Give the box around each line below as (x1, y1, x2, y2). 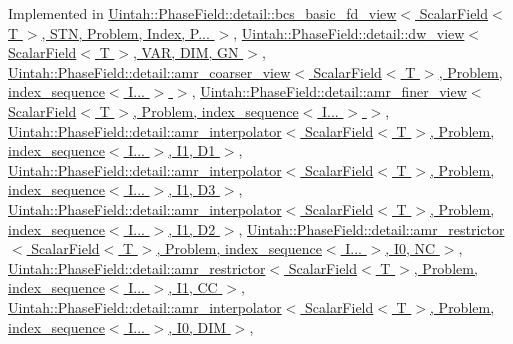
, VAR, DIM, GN (133, 42, 239, 63)
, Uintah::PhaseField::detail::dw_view (233, 22, 465, 43)
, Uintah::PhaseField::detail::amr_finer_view (191, 81, 467, 102)
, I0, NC (385, 238, 436, 259)
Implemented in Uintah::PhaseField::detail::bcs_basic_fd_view (8, 3, 397, 23)
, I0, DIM (168, 316, 227, 337)
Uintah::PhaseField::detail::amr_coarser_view (8, 61, 291, 82)
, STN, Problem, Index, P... (41, 22, 210, 43)
